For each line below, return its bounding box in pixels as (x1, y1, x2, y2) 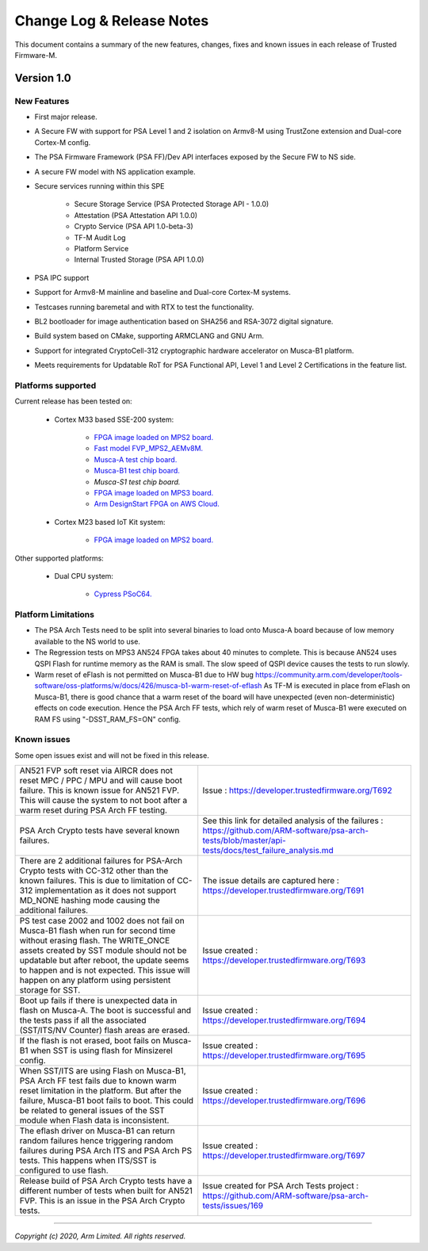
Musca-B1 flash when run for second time (19, 925, 176, 936)
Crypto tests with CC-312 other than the (19, 865, 169, 876)
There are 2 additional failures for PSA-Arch (19, 855, 182, 867)
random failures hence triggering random (19, 1135, 174, 1146)
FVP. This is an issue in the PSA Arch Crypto (19, 1196, 185, 1207)
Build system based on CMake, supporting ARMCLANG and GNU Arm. (34, 331, 265, 341)
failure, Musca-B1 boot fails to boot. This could (19, 1095, 194, 1106)
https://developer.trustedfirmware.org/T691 (202, 885, 365, 896)
